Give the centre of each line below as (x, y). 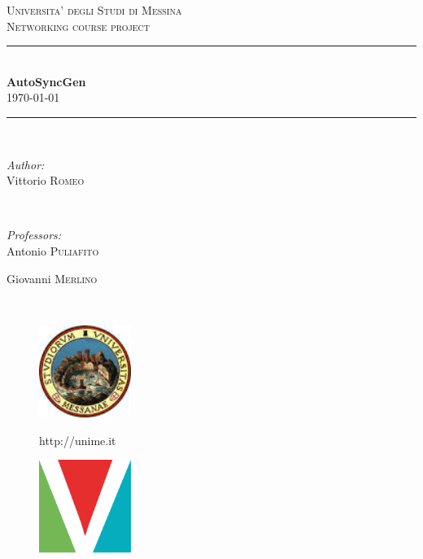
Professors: (34, 235)
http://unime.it (78, 440)
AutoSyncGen (46, 81)
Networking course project (78, 26)
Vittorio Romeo (46, 180)
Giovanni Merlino (52, 278)
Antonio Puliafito (53, 250)
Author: (26, 164)
